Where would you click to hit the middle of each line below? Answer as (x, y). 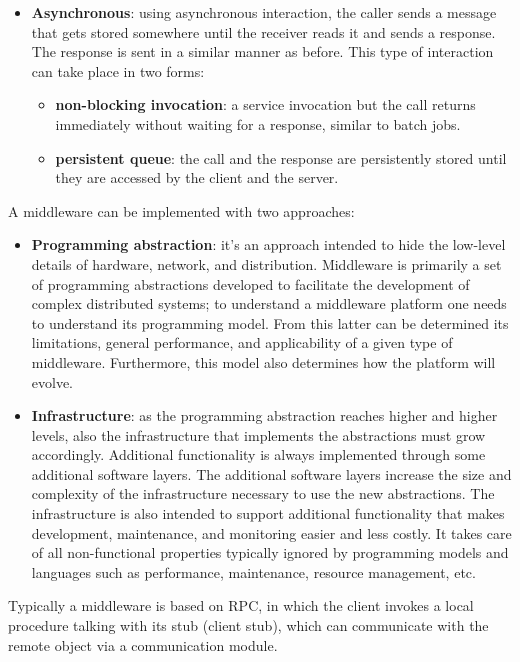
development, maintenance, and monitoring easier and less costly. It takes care (271, 532)
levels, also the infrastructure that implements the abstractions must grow (258, 434)
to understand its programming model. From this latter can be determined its (270, 322)
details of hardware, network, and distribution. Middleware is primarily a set (266, 263)
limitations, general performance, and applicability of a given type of (242, 342)
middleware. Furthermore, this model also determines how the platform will (263, 361)
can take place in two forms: (118, 70)
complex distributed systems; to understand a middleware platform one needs (269, 303)
